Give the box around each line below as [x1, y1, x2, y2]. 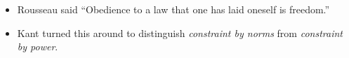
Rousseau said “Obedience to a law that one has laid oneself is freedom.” [17, 2, 330, 16]
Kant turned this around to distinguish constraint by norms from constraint [17, 25, 343, 40]
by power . [17, 39, 58, 54]
